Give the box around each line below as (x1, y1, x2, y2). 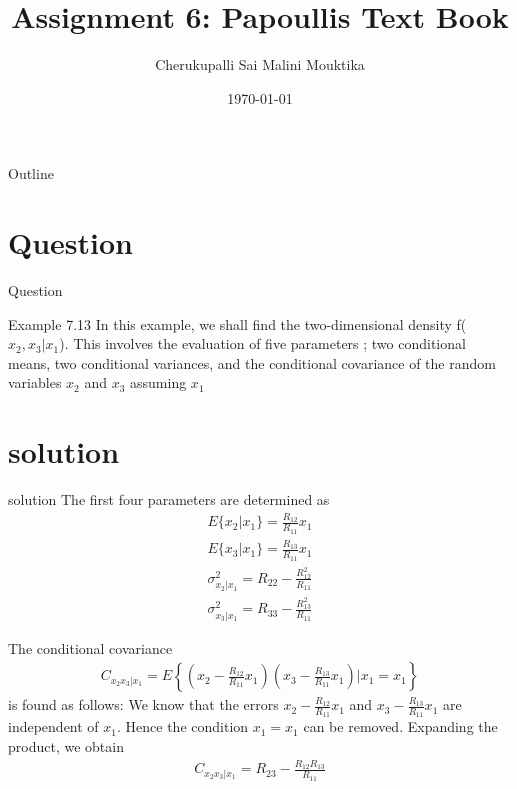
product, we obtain (8, 736, 124, 757)
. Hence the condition (117, 716, 249, 737)
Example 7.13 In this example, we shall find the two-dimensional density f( (8, 313, 467, 334)
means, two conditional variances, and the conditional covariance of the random (8, 352, 496, 373)
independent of (8, 716, 99, 737)
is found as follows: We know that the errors (8, 694, 279, 715)
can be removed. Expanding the (303, 716, 498, 737)
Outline (8, 163, 54, 184)
